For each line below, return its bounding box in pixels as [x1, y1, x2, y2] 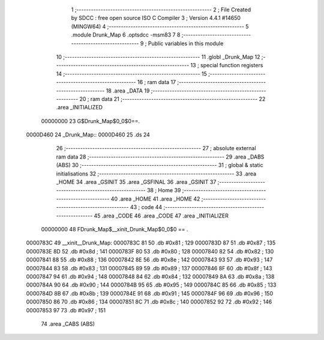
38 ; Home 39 [147, 187, 181, 194]
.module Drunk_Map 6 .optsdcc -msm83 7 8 [71, 31, 181, 38]
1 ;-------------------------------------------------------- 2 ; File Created [71, 6, 251, 13]
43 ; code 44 [130, 204, 163, 211]
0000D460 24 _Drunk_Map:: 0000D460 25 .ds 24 [26, 131, 150, 138]
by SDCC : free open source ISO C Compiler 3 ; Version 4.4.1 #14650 [71, 14, 241, 22]
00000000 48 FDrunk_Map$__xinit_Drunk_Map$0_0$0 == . [41, 225, 188, 232]
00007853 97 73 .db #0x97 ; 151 [26, 306, 106, 314]
